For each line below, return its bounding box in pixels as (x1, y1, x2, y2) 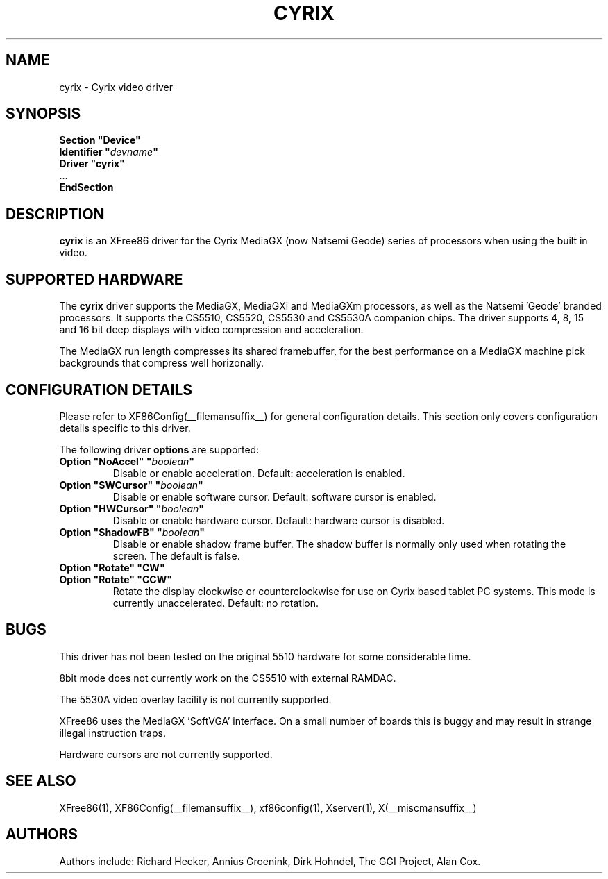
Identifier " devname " (59, 146, 158, 158)
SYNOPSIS (6, 105, 81, 123)
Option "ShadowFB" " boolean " (59, 526, 205, 538)
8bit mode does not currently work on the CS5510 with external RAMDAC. (59, 671, 396, 684)
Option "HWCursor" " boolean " (59, 502, 205, 514)
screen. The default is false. (112, 549, 240, 562)
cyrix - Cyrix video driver (59, 81, 173, 93)
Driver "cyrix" (59, 158, 125, 170)
